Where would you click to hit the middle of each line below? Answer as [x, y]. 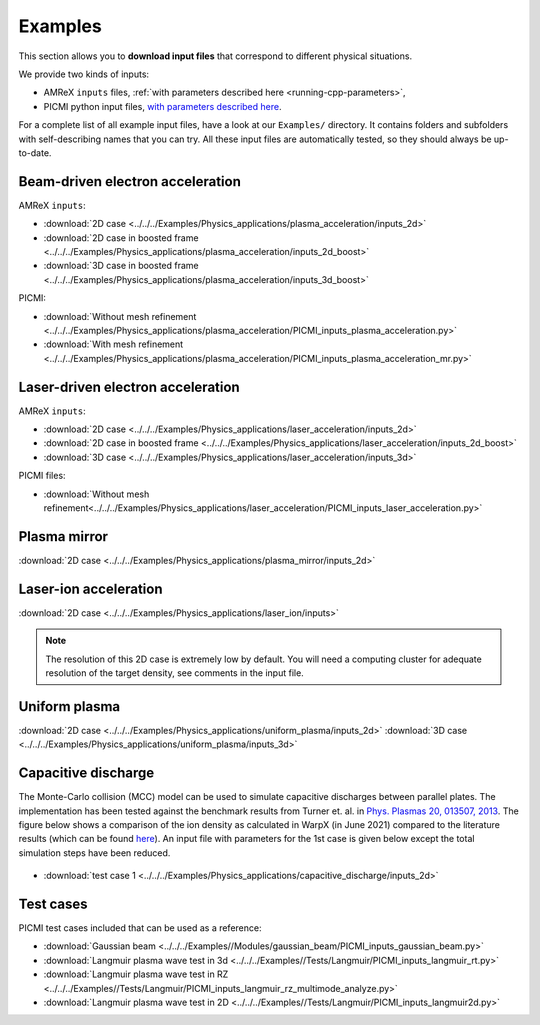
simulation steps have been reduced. [94, 852]
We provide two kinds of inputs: [84, 74]
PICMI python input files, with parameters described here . [162, 106]
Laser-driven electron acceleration [129, 386]
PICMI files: [42, 476]
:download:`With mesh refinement [113, 344]
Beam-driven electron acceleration [130, 181]
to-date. [35, 152]
